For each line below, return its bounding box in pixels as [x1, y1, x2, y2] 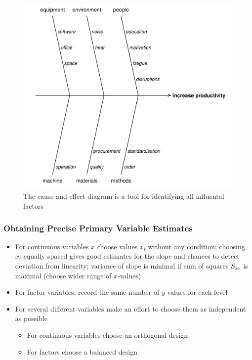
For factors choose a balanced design [27, 346, 137, 357]
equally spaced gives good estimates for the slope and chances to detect [23, 251, 240, 261]
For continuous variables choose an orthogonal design [27, 329, 188, 340]
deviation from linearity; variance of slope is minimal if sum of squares [15, 260, 229, 270]
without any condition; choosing [148, 241, 245, 251]
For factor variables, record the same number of [15, 287, 160, 297]
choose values [97, 241, 138, 251]
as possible [15, 313, 47, 323]
